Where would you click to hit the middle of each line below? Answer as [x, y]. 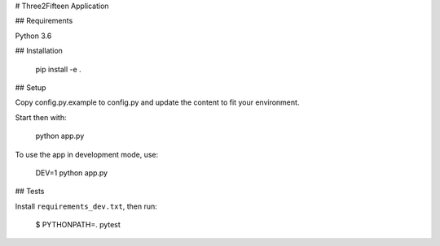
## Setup [31, 87]
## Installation [39, 51]
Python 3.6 [33, 36]
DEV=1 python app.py [72, 173]
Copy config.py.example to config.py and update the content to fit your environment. [157, 102]
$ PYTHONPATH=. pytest [78, 225]
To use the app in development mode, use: [87, 154]
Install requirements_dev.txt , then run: [86, 206]
